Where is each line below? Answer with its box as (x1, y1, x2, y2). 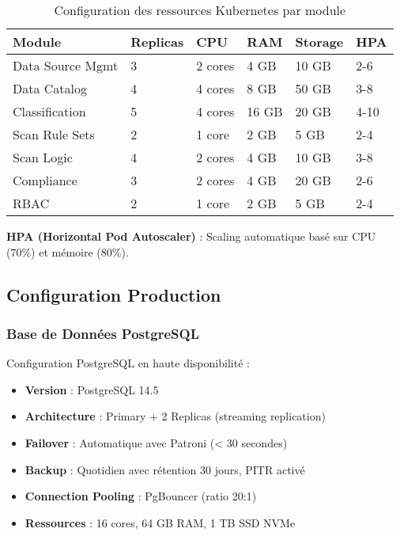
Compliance (13, 171, 77, 189)
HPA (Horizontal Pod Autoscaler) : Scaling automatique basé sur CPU (6, 228, 376, 244)
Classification (13, 102, 86, 120)
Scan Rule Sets (13, 125, 95, 143)
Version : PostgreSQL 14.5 (25, 381, 159, 397)
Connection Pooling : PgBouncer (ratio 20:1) (25, 488, 257, 504)
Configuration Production (6, 282, 221, 306)
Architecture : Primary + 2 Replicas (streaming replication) (25, 408, 326, 424)
